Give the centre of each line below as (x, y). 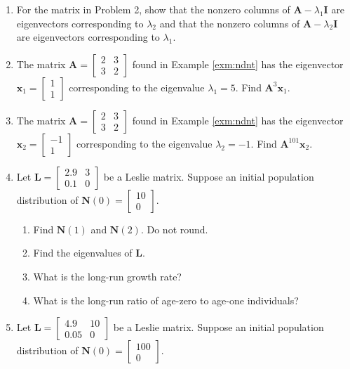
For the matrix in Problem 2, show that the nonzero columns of (153, 9)
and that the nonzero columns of (230, 23)
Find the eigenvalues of (83, 253)
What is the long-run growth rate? (107, 276)
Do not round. (177, 229)
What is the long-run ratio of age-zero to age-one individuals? (166, 300)
